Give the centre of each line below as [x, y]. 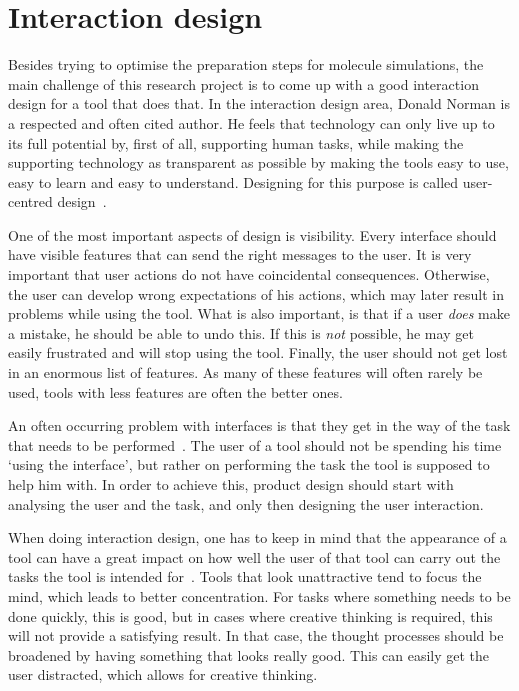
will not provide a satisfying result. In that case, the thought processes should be [256, 635]
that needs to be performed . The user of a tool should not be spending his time [255, 444]
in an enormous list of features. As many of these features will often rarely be [245, 372]
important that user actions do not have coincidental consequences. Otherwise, [249, 274]
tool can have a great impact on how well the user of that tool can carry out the [254, 556]
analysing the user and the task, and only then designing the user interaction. [246, 503]
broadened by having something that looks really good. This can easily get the [249, 654]
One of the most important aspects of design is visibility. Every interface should [252, 234]
